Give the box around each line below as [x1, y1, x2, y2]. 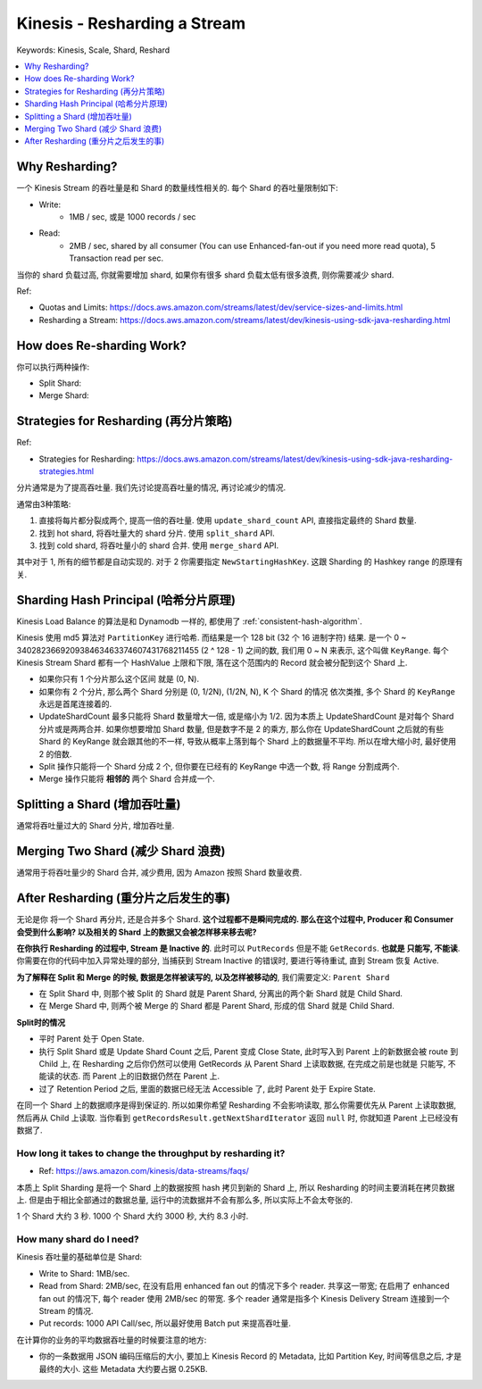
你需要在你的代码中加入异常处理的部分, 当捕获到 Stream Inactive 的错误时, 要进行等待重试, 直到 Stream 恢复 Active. [16, 955, 439, 966]
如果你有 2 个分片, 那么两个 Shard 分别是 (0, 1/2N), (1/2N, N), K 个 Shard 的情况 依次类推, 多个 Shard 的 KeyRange [38, 686, 455, 696]
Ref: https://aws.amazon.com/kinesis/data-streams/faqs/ [38, 1166, 250, 1177]
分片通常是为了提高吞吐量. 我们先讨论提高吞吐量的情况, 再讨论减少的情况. [16, 482, 286, 493]
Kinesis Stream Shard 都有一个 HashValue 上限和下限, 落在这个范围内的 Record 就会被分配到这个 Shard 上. [16, 657, 408, 668]
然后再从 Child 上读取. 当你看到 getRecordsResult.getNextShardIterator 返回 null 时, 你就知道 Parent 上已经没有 [16, 1112, 459, 1123]
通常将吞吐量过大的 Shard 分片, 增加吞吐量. [16, 820, 175, 831]
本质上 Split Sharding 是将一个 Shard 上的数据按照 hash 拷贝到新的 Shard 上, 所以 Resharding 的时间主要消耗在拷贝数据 [16, 1182, 455, 1193]
